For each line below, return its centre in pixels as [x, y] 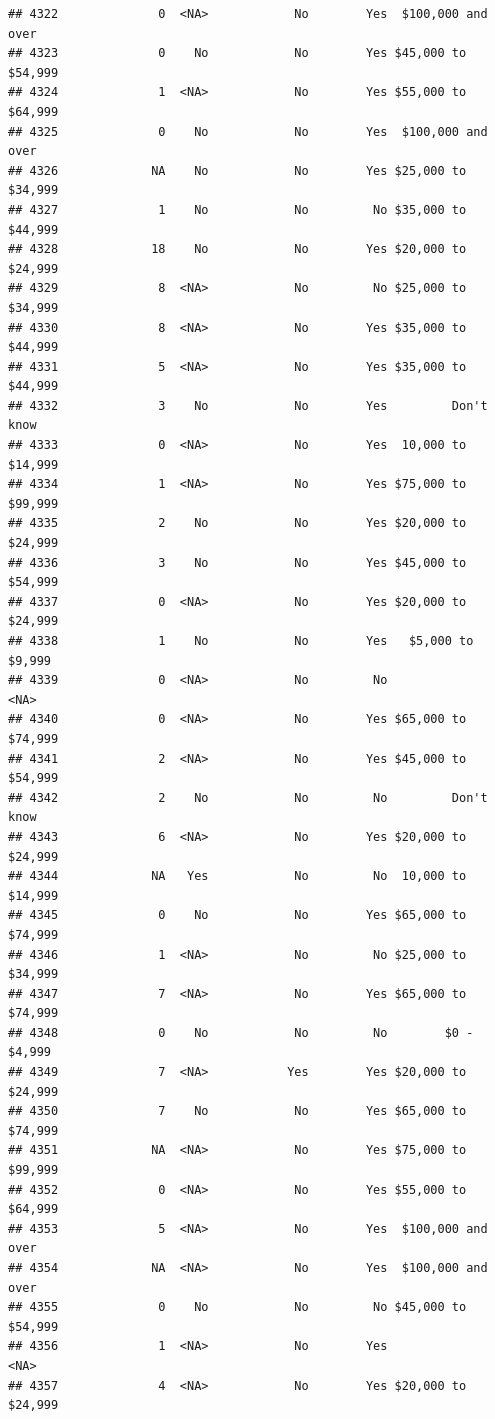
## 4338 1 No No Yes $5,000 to [241, 641]
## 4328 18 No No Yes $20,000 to [237, 249]
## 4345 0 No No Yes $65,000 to [237, 915]
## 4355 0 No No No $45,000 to [237, 1307]
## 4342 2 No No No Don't [248, 797]
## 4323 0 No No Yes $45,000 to [237, 53]
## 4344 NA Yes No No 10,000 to [237, 876]
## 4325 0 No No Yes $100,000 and [248, 131]
